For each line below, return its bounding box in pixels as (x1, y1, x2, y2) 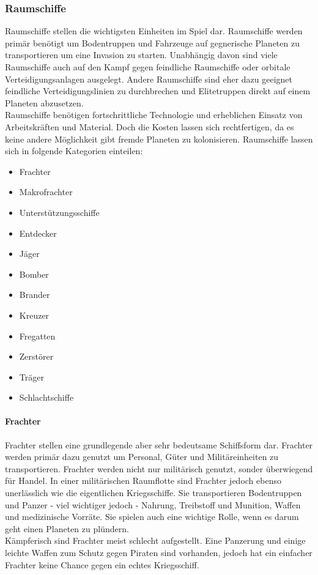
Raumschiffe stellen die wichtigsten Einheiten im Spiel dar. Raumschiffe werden (5, 24, 303, 37)
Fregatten (19, 329, 56, 342)
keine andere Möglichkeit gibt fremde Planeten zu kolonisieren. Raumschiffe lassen (5, 132, 313, 145)
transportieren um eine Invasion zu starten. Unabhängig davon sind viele (5, 48, 278, 61)
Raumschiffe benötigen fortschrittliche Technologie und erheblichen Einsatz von (5, 108, 303, 121)
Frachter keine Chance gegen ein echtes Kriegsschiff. (5, 558, 199, 571)
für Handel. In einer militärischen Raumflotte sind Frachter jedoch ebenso (5, 474, 281, 487)
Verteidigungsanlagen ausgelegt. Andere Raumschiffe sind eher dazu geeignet (5, 72, 292, 85)
